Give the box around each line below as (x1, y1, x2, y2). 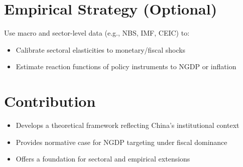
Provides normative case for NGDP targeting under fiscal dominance (16, 136, 227, 147)
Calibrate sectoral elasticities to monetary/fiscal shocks (16, 44, 186, 55)
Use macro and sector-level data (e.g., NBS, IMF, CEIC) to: (4, 28, 190, 38)
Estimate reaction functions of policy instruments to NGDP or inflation (16, 61, 236, 72)
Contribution (4, 91, 96, 111)
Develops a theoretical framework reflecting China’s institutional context (16, 120, 239, 130)
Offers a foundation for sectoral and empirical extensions (16, 153, 190, 164)
